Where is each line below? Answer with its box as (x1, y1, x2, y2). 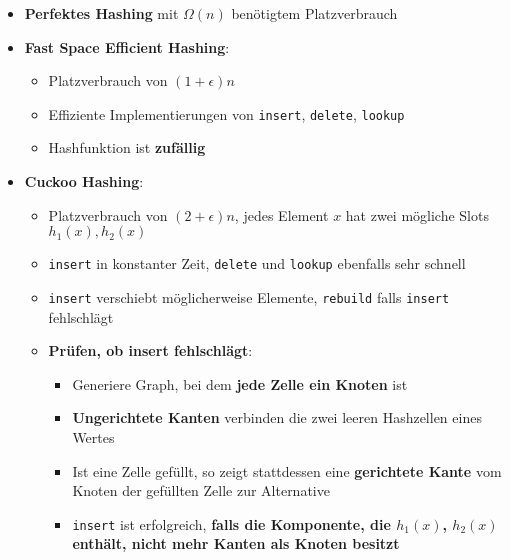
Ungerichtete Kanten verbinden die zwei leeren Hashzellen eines (72, 407, 482, 428)
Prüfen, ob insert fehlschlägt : (48, 340, 253, 361)
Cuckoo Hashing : (24, 171, 144, 192)
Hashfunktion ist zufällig (48, 137, 206, 158)
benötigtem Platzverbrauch (231, 3, 398, 23)
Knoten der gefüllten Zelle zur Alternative (72, 480, 330, 501)
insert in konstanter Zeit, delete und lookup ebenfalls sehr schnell (48, 253, 466, 274)
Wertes (72, 426, 115, 447)
